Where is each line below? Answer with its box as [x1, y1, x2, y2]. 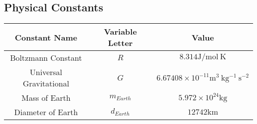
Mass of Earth [21, 92, 71, 104]
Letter [108, 37, 133, 49]
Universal [30, 66, 62, 78]
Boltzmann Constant [10, 52, 82, 64]
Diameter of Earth [14, 106, 78, 118]
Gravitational [23, 78, 69, 89]
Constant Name [14, 31, 78, 43]
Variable [104, 26, 137, 38]
